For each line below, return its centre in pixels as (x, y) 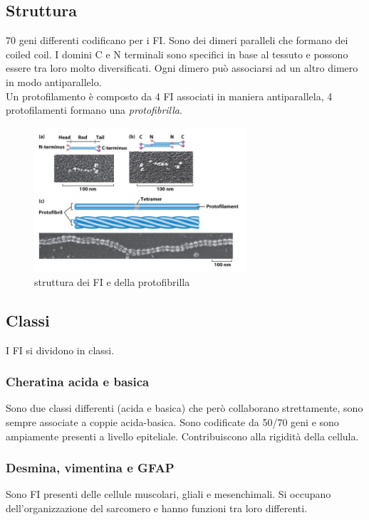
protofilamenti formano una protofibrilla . (94, 110)
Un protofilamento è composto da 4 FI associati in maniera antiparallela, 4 (169, 96)
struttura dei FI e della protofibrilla (112, 281)
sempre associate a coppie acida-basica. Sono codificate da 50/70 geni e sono (172, 421)
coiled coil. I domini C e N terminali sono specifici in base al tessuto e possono (177, 54)
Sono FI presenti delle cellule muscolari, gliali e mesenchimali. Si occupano (168, 494)
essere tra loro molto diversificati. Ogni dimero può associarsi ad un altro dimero (182, 68)
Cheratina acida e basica (78, 382)
